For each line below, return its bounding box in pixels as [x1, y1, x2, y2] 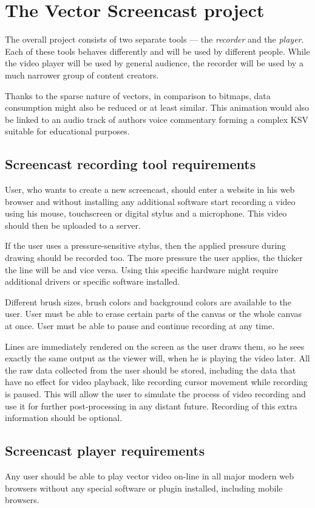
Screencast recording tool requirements [5, 155, 256, 173]
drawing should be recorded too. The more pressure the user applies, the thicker [5, 251, 303, 264]
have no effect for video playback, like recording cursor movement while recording [5, 375, 308, 388]
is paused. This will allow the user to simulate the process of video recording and [5, 387, 306, 400]
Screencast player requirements [5, 441, 205, 460]
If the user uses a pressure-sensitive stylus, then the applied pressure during [5, 239, 286, 252]
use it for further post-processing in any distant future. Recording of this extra [5, 399, 297, 412]
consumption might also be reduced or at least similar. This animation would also [5, 101, 310, 114]
